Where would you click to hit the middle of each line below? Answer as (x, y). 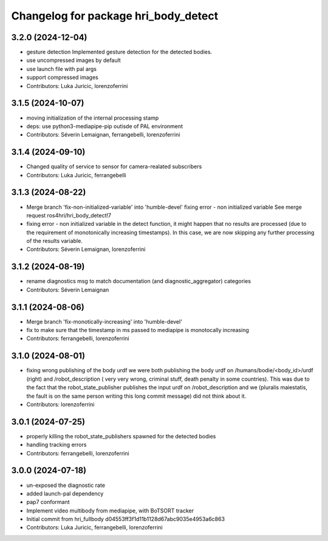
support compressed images (62, 77)
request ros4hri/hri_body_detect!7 (69, 215)
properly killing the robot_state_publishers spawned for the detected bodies (121, 436)
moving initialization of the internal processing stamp (93, 118)
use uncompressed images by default (73, 60)
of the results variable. (55, 241)
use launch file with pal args (62, 69)
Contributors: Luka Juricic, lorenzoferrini (77, 86)
